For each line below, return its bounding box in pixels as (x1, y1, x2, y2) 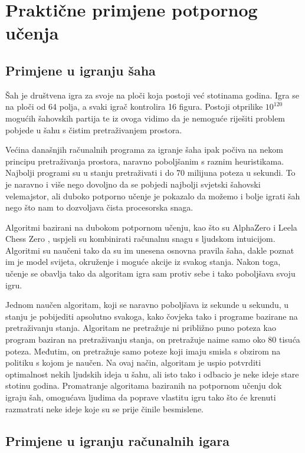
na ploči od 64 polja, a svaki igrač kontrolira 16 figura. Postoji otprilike (5, 100, 263, 113)
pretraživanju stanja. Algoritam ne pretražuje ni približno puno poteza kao (5, 321, 276, 334)
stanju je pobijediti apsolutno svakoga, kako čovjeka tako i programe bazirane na (5, 310, 298, 322)
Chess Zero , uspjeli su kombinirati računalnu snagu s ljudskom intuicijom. (5, 232, 276, 245)
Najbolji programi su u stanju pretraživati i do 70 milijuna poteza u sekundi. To (5, 166, 296, 179)
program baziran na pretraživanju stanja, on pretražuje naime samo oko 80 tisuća (5, 333, 300, 346)
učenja (5, 21, 59, 45)
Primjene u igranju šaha (5, 61, 156, 79)
